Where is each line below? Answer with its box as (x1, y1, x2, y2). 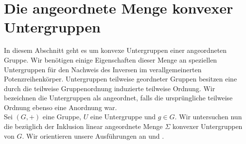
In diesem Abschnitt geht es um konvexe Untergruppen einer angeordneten (4, 45, 227, 55)
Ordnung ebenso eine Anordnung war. (4, 102, 117, 112)
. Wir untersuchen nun (175, 112, 242, 122)
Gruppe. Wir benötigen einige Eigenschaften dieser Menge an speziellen (4, 54, 217, 64)
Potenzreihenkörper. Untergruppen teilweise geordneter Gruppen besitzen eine (4, 74, 237, 84)
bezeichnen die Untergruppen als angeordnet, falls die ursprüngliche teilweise (4, 93, 233, 103)
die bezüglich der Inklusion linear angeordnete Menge (4, 121, 163, 131)
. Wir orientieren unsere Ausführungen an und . (22, 130, 164, 141)
